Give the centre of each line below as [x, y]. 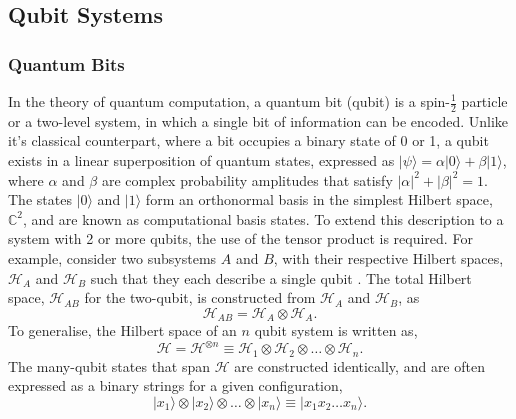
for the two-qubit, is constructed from [200, 297]
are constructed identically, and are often [359, 365]
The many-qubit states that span [109, 365]
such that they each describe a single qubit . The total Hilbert [281, 277]
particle [484, 101]
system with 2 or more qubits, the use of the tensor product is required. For [240, 238]
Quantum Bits [66, 63]
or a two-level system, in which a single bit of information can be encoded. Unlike [258, 120]
